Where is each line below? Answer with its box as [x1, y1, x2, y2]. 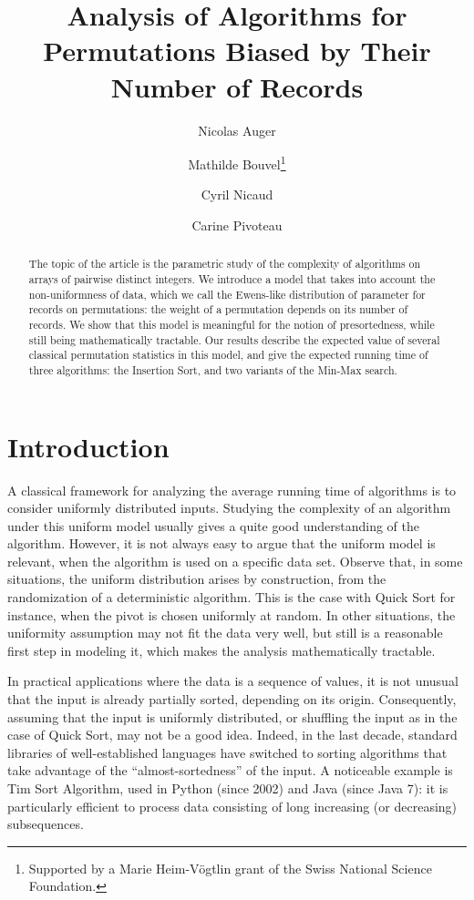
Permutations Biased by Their [43, 32, 431, 69]
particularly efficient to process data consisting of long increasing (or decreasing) [7, 796, 458, 815]
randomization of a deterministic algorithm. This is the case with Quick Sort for [7, 588, 456, 607]
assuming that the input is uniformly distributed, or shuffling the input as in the [7, 707, 458, 726]
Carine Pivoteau [191, 215, 283, 234]
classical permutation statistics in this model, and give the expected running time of [28, 347, 428, 363]
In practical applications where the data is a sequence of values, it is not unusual [7, 671, 459, 690]
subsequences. [7, 814, 84, 834]
